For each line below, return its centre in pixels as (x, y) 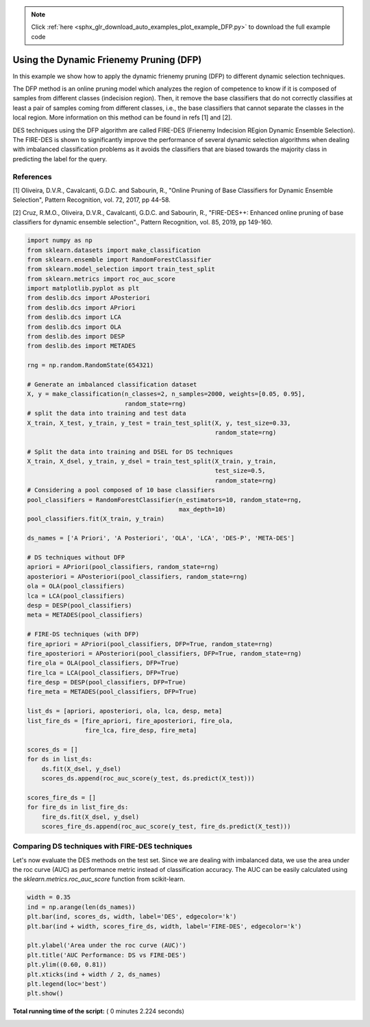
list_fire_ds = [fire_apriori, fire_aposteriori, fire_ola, (130, 720)
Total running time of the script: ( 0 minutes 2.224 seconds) (99, 1011)
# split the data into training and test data (107, 413)
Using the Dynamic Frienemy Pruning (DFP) (107, 59)
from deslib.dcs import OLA (74, 327)
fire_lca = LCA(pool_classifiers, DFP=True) (103, 672)
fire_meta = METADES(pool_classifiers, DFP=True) (112, 692)
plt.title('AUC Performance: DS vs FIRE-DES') (107, 955)
